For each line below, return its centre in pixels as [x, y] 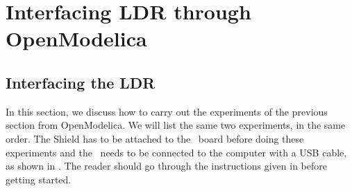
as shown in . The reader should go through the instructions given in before [166, 166]
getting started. [39, 179]
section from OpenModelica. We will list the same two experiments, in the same [176, 125]
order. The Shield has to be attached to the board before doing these [155, 138]
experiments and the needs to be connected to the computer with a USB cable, [176, 152]
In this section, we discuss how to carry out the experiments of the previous [167, 111]
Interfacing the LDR [81, 82]
